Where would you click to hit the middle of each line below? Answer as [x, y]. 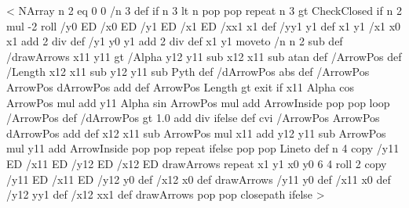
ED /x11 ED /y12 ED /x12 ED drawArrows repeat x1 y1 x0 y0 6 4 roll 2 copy [197, 163]
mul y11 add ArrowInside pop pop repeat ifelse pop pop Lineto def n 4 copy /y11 [203, 148]
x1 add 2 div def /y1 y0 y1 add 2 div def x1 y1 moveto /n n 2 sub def [175, 41]
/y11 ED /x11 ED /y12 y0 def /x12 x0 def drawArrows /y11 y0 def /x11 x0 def [199, 179]
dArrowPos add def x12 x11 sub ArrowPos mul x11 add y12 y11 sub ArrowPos [196, 133]
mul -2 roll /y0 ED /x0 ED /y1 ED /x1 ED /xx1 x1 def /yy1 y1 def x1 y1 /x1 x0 [204, 25]
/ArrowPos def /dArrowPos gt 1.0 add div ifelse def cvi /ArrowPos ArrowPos [193, 118]
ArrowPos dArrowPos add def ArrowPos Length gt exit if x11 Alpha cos [181, 86]
